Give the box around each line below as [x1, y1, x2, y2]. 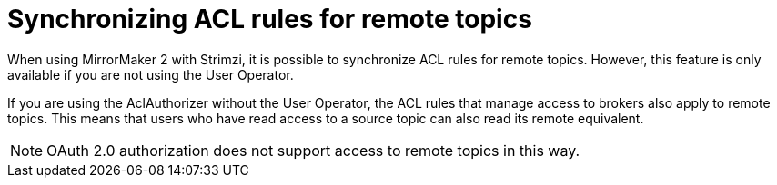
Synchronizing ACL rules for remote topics [7, 4, 532, 34]
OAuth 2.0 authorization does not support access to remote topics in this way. [46, 141, 580, 160]
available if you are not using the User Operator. [7, 66, 294, 83]
